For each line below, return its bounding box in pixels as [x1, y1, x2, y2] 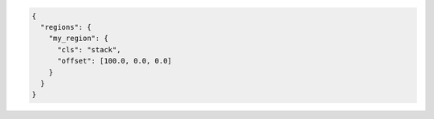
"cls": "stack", [57, 45, 121, 54]
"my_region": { [48, 34, 108, 43]
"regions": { [40, 23, 92, 31]
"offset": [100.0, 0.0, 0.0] [57, 56, 172, 66]
